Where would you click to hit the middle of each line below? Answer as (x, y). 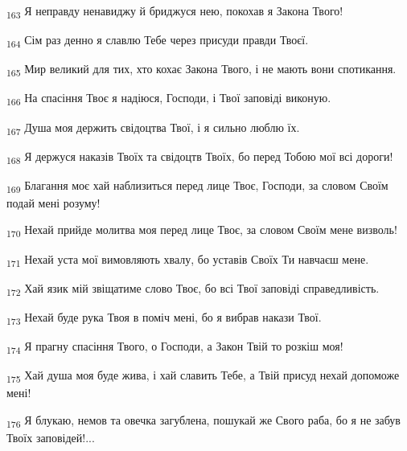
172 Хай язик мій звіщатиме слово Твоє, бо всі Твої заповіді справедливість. (193, 289)
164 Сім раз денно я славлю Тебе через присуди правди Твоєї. (158, 41)
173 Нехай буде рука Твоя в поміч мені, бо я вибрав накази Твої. (164, 318)
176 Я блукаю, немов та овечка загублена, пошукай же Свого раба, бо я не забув (203, 420)
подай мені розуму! (53, 202)
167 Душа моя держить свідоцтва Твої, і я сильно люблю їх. (153, 128)
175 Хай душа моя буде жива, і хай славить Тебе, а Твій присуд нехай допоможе (203, 376)
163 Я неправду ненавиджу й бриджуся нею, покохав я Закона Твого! (175, 12)
